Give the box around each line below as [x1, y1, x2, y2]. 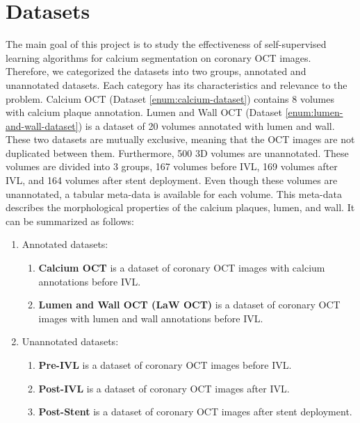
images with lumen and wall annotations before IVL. [38, 310, 263, 325]
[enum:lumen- [285, 105, 343, 119]
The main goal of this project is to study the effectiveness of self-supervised [6, 37, 327, 51]
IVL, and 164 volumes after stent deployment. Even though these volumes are [6, 173, 338, 188]
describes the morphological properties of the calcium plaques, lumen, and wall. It [6, 200, 355, 215]
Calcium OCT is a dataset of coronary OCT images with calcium [38, 260, 325, 275]
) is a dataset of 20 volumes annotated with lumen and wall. [78, 118, 335, 133]
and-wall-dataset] [6, 118, 79, 133]
